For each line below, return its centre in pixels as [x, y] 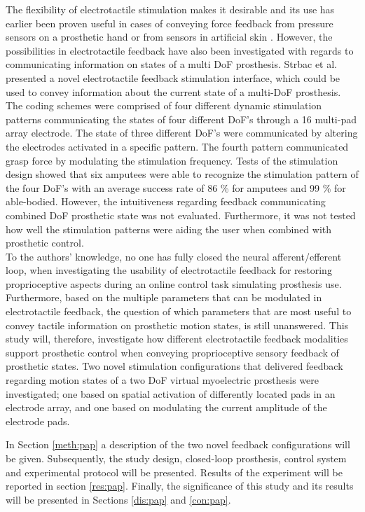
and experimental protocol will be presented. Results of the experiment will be [174, 472]
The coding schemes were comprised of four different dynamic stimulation [164, 105]
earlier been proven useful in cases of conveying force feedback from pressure [170, 23]
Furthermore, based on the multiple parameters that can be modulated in [164, 297]
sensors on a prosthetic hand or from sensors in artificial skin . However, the [169, 37]
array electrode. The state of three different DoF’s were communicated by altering [182, 133]
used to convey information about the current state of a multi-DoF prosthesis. [173, 91]
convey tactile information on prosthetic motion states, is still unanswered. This [177, 325]
